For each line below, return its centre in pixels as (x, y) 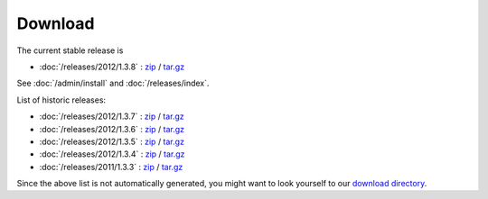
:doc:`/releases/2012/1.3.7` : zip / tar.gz (112, 116)
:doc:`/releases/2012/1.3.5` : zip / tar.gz (112, 141)
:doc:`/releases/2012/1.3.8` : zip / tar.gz (112, 67)
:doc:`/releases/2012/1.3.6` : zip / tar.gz (112, 129)
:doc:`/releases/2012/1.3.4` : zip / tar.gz (112, 154)
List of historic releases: (61, 100)
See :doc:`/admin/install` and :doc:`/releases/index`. (113, 83)
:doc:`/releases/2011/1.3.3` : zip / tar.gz (111, 167)
